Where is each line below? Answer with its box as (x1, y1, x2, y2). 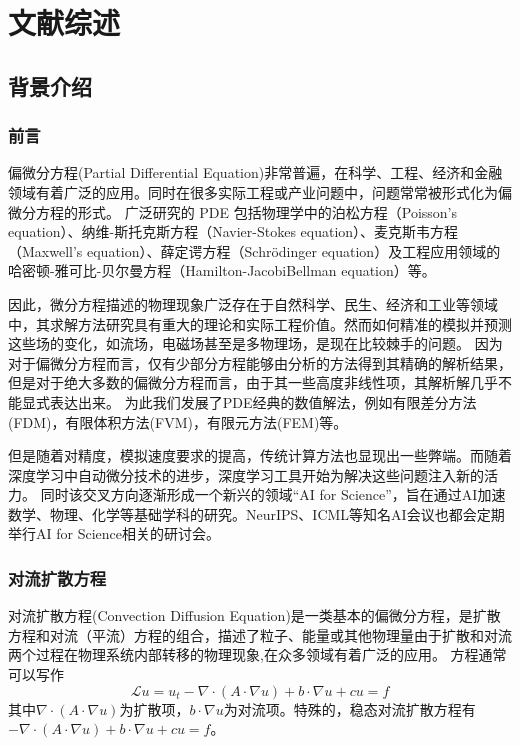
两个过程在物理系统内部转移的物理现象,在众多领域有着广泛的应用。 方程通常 (8, 644, 507, 665)
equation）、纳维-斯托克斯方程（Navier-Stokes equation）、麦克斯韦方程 (8, 221, 459, 242)
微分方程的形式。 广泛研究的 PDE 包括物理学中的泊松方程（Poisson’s (8, 201, 458, 222)
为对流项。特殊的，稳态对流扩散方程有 (223, 698, 476, 719)
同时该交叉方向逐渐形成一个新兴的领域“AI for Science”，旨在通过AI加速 (40, 484, 506, 505)
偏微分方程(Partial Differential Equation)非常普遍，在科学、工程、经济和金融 (8, 162, 503, 183)
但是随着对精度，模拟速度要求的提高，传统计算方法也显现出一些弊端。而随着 (8, 445, 512, 466)
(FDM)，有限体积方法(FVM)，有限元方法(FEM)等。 (8, 411, 348, 432)
